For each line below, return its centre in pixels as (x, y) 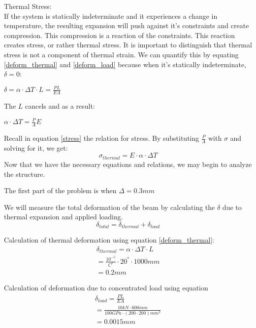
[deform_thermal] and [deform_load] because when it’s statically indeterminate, (125, 64)
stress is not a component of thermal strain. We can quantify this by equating (121, 54)
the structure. (25, 174)
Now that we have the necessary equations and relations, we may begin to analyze (128, 164)
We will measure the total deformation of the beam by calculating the (110, 207)
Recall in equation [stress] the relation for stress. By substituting (102, 138)
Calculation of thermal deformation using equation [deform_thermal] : (109, 240)
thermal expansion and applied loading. (64, 217)
